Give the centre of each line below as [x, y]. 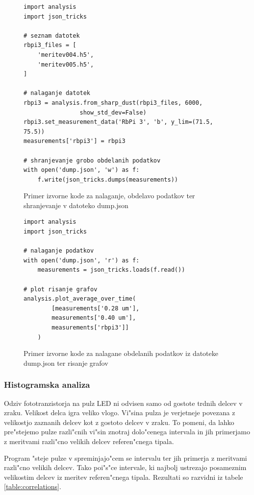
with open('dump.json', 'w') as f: [82, 170]
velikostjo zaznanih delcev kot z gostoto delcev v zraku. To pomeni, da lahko [119, 422]
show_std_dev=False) [113, 112]
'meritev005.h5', [66, 64]
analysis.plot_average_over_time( [80, 299]
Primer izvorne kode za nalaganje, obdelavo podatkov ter [109, 196]
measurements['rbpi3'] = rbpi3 [75, 141]
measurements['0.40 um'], [94, 318]
